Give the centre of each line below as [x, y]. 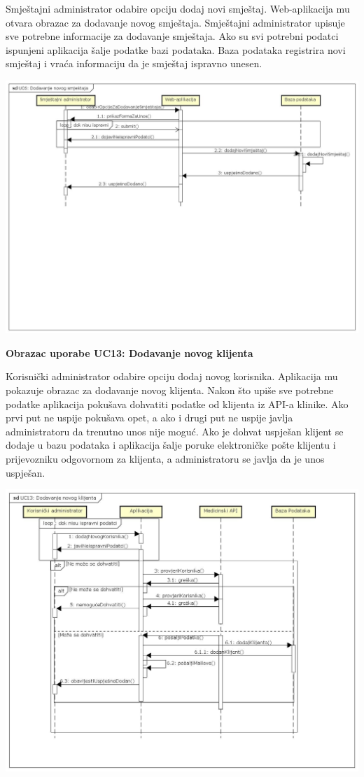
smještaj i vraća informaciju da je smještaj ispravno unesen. [134, 63]
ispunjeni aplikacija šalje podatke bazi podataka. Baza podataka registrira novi [176, 49]
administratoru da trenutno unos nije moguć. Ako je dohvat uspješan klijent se [175, 431]
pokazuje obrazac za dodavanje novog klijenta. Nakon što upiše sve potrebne [170, 390]
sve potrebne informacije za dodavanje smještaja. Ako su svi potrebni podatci [172, 36]
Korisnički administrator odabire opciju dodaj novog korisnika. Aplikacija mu [172, 376]
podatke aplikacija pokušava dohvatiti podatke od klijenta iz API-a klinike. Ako [177, 404]
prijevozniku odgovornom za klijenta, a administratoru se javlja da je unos [165, 458]
